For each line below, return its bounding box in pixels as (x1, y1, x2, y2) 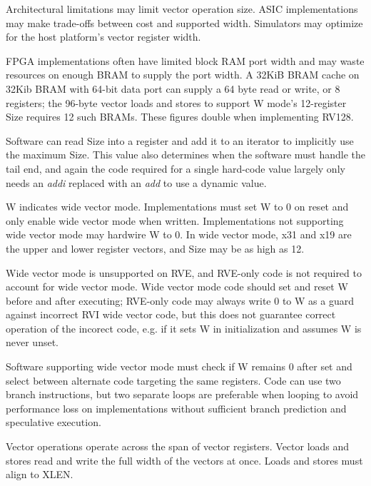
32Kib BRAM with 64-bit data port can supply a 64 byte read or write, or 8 (6, 81, 340, 96)
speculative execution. (6, 415, 101, 430)
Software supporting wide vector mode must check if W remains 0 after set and (6, 359, 352, 374)
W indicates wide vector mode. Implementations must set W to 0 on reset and (6, 199, 349, 214)
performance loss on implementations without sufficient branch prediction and (6, 400, 347, 415)
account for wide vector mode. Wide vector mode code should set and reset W (6, 279, 348, 294)
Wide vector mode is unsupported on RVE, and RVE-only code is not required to (6, 265, 362, 280)
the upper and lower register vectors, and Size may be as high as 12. (6, 241, 305, 255)
